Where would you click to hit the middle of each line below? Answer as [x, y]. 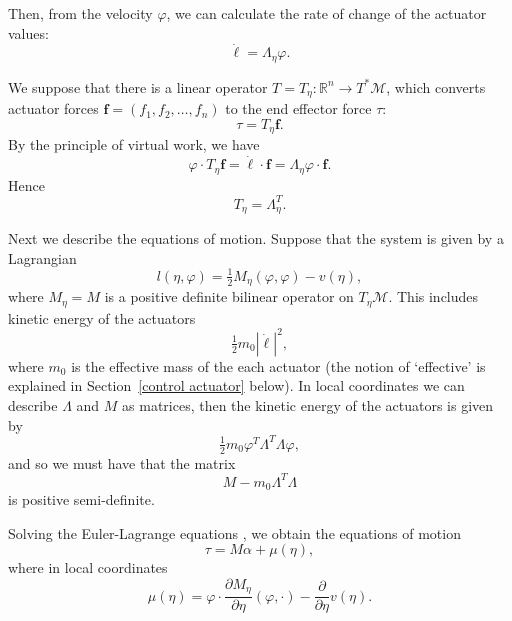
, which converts [436, 86]
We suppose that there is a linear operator [138, 86]
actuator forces [53, 108]
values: [28, 32]
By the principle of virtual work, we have [134, 144]
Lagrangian [42, 257]
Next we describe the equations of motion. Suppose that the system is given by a [256, 238]
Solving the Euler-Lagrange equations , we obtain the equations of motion [234, 532]
